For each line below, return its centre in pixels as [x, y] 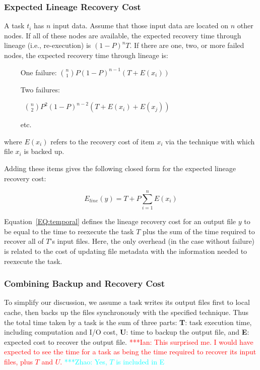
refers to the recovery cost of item [103, 141]
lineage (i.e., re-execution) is [48, 45]
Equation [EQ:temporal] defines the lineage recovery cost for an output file [120, 221]
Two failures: [40, 89]
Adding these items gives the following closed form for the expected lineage [120, 168]
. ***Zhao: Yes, [84, 362]
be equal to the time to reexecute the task [69, 231]
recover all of [24, 241]
